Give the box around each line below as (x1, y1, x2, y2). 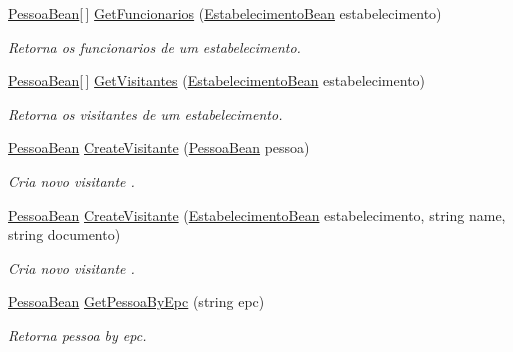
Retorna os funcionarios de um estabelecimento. (8, 36, 301, 57)
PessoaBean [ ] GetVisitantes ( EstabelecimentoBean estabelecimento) (8, 70, 426, 91)
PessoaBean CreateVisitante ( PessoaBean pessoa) (8, 137, 310, 158)
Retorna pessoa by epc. (8, 324, 147, 345)
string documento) (8, 224, 121, 245)
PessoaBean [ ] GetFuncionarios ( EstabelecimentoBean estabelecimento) (8, 3, 442, 23)
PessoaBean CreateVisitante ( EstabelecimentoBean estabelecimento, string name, (8, 204, 506, 225)
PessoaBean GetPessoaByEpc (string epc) (8, 291, 265, 312)
